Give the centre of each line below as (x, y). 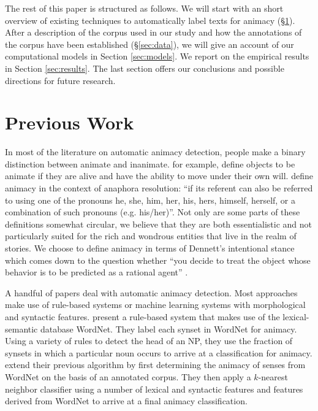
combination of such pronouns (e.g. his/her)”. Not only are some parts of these (153, 212)
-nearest (273, 376)
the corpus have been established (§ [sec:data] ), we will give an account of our (150, 44)
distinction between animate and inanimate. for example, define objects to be (150, 163)
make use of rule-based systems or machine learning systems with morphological (155, 305)
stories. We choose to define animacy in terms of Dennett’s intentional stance (150, 248)
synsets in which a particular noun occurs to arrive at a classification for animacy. (159, 352)
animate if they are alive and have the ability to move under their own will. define (159, 176)
